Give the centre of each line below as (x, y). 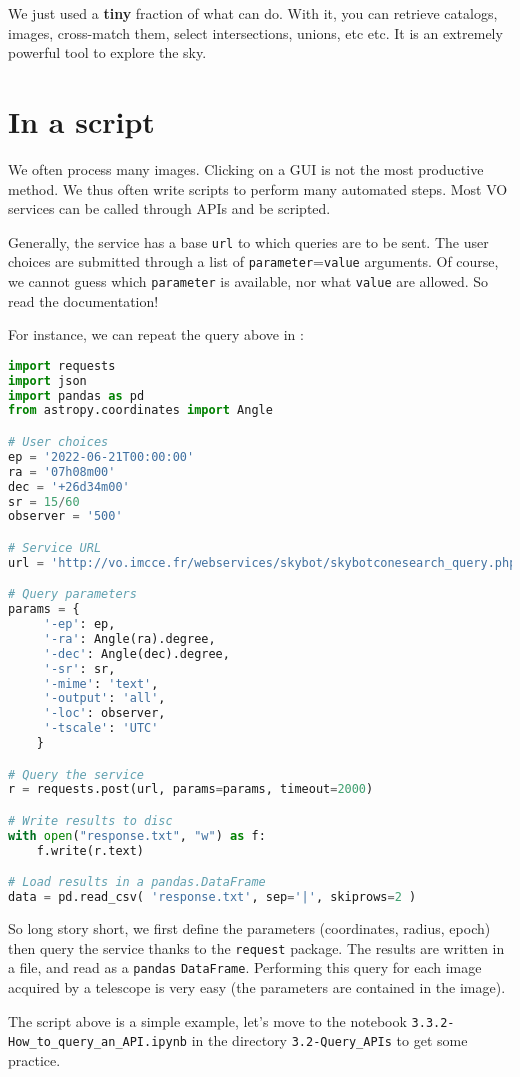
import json (47, 380)
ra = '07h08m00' (62, 471)
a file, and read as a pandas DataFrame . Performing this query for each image (245, 967)
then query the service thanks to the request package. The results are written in (256, 947)
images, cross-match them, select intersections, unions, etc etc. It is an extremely (255, 32)
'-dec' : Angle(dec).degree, (136, 653)
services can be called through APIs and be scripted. (169, 208)
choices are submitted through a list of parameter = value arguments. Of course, (253, 261)
